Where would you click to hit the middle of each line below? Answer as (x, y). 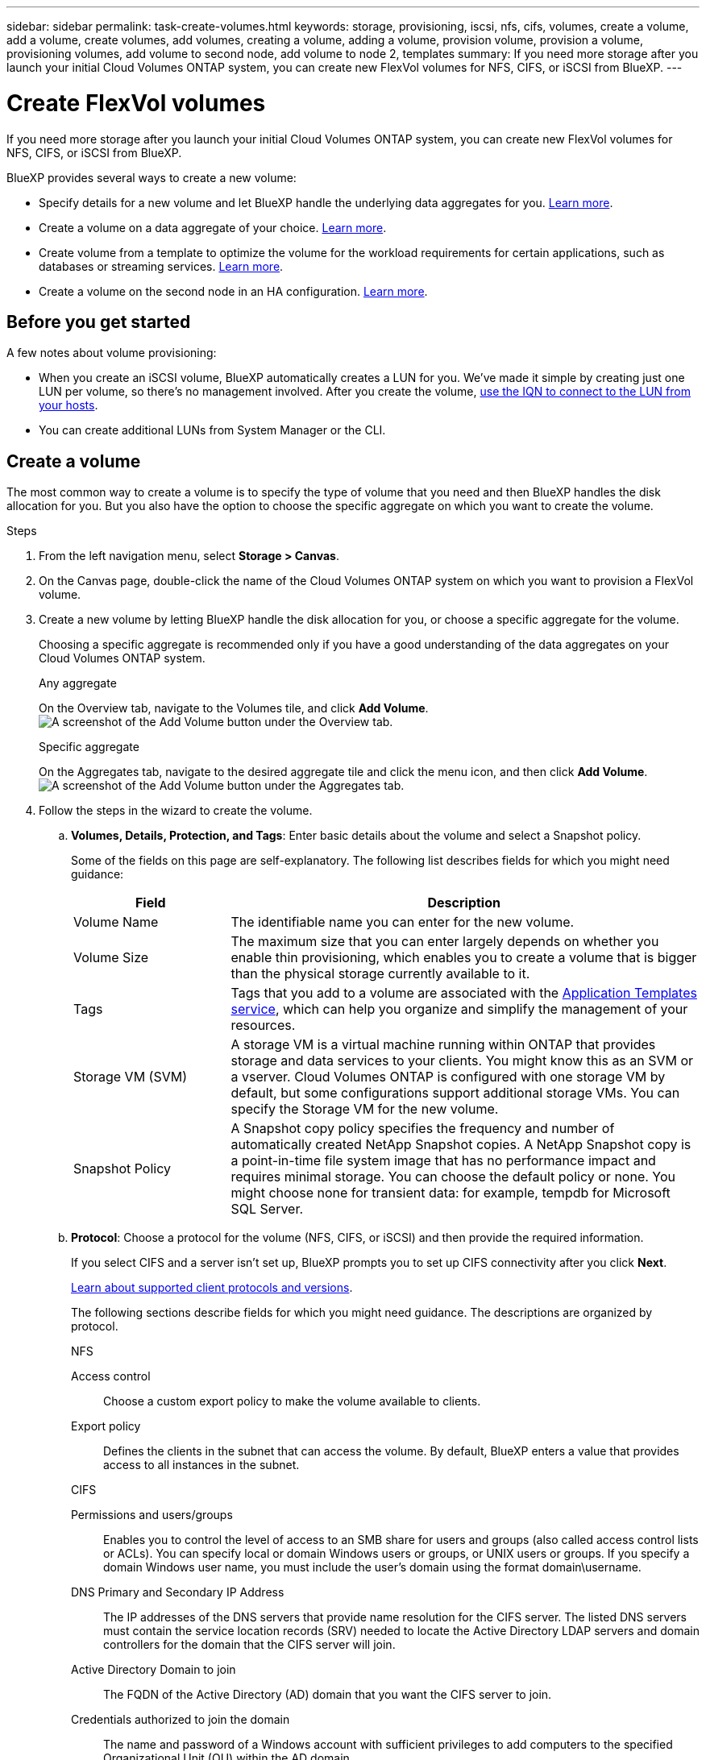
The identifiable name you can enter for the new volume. (403, 922)
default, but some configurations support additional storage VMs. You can (455, 1093)
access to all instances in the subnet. (201, 1465)
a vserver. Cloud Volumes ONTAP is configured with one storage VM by (448, 1077)
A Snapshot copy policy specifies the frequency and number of (423, 1129)
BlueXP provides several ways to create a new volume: (152, 177)
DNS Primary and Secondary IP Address (178, 1592)
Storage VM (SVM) (131, 1077)
